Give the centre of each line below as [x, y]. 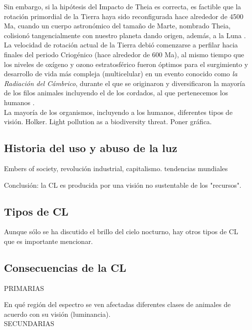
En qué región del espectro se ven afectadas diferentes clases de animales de [117, 304]
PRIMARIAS [24, 288]
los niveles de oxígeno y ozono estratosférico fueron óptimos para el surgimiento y [126, 64]
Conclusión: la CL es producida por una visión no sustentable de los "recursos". [123, 185]
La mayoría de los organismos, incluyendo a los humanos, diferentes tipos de [118, 112]
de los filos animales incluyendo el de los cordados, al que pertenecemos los [116, 93]
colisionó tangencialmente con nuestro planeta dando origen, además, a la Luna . [125, 35]
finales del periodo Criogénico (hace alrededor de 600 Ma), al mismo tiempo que [124, 54]
